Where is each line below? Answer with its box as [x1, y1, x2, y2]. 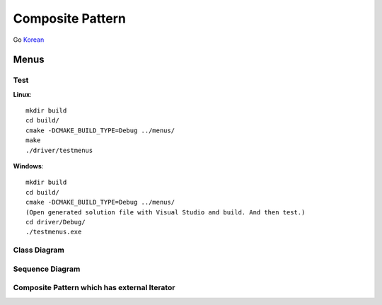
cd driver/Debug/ [25, 218, 86, 226]
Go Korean [13, 35, 45, 44]
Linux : [13, 90, 32, 98]
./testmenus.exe [25, 228, 82, 236]
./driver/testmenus [25, 146, 93, 154]
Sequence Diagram [13, 264, 81, 274]
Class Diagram [13, 245, 65, 255]
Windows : [13, 162, 44, 171]
